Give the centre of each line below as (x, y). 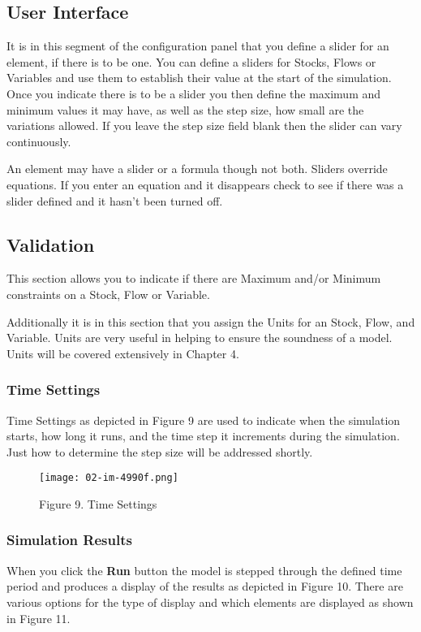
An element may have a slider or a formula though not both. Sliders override (197, 169)
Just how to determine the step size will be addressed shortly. (160, 451)
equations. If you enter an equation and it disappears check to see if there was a (205, 184)
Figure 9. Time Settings (98, 503)
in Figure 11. (39, 618)
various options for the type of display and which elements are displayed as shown (210, 602)
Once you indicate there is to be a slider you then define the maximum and (194, 93)
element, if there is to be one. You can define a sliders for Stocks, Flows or (191, 61)
